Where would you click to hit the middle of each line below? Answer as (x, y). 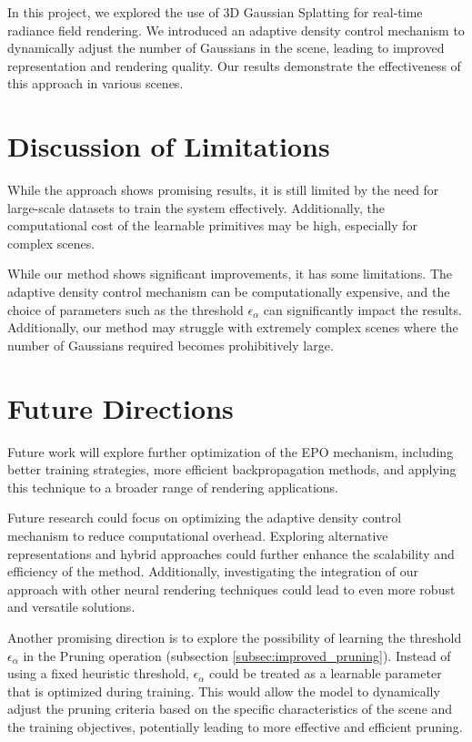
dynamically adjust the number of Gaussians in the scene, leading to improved (226, 48)
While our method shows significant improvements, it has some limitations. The (230, 274)
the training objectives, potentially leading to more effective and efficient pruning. (235, 726)
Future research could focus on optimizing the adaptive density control (205, 518)
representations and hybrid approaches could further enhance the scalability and (231, 553)
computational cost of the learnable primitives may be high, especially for (213, 225)
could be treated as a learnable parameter (325, 673)
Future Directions (121, 407)
